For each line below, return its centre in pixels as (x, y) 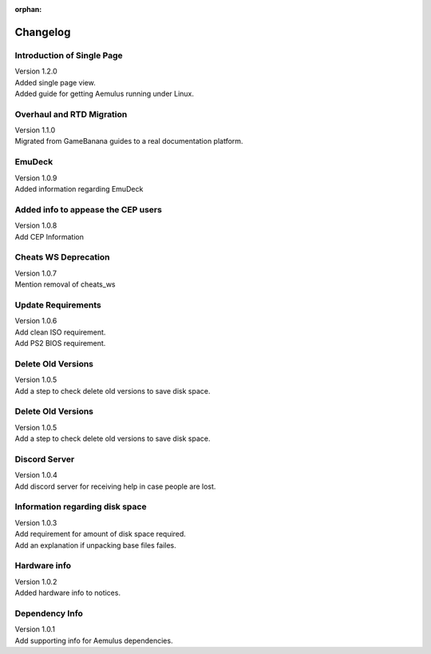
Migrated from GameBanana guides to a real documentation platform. (129, 141)
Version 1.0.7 (36, 273)
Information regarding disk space (81, 507)
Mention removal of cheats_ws (65, 284)
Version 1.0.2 (36, 581)
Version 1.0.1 (35, 629)
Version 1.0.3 (36, 522)
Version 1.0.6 (36, 321)
